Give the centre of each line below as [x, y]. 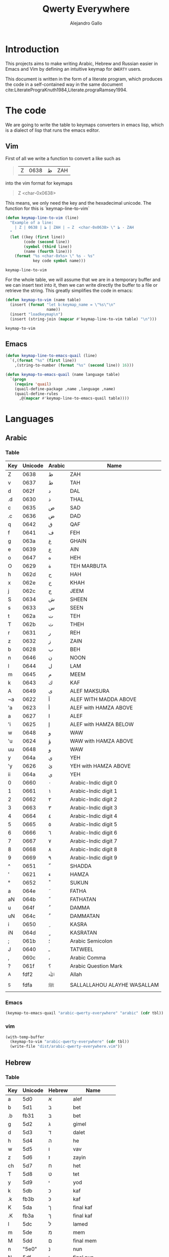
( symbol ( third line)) [48, 247]
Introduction [32, 49]
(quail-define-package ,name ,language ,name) [65, 389]
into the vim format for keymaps [39, 183]
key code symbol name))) [59, 261]
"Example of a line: [32, 223]
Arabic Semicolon [91, 941]
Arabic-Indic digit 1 [94, 791]
